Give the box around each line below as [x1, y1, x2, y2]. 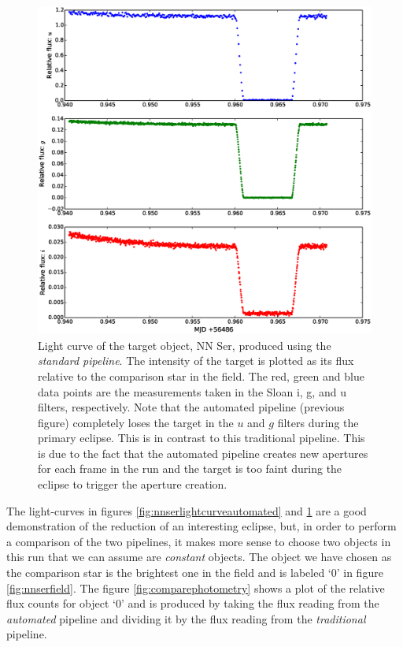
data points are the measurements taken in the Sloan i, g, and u [38, 383, 346, 400]
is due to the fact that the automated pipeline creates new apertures [38, 444, 368, 461]
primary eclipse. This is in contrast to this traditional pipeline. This [38, 429, 365, 446]
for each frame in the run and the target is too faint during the [38, 460, 342, 477]
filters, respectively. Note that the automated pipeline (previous [38, 399, 345, 415]
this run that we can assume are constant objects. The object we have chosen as [6, 548, 392, 565]
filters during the [277, 414, 359, 430]
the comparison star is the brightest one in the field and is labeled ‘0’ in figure [6, 564, 383, 581]
